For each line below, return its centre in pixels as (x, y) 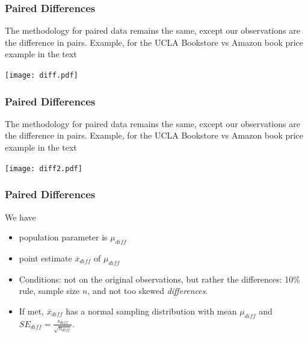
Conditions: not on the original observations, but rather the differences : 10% (160, 279)
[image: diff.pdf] (42, 75)
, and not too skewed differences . (148, 291)
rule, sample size (49, 291)
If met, (32, 311)
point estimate (45, 258)
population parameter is (63, 237)
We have (20, 217)
